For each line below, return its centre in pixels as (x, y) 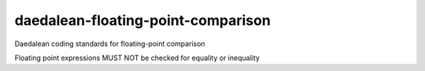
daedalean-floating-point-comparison (142, 20)
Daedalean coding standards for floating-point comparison (110, 44)
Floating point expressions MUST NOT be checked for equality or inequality (137, 58)
